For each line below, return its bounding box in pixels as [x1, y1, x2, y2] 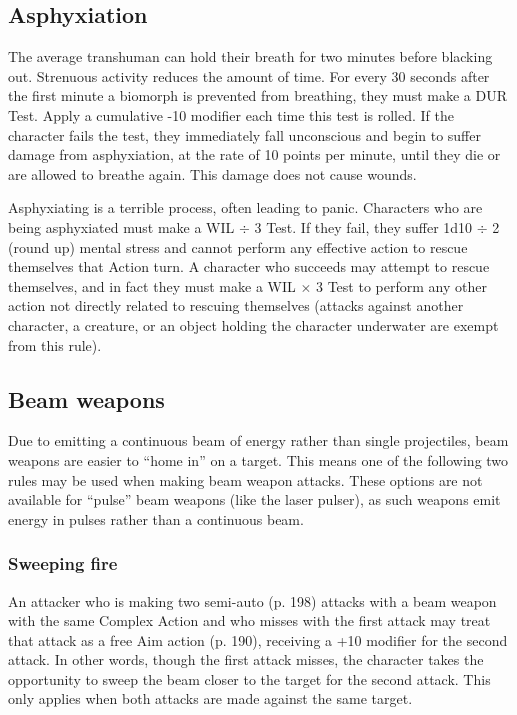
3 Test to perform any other [316, 275, 487, 296]
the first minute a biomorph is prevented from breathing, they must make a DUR [8, 85, 507, 106]
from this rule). [8, 334, 102, 355]
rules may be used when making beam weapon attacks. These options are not [8, 469, 483, 490]
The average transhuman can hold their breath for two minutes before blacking [8, 46, 493, 67]
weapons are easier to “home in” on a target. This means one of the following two [8, 449, 509, 470]
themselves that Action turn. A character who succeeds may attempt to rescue [8, 256, 490, 277]
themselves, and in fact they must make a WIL [8, 275, 296, 296]
